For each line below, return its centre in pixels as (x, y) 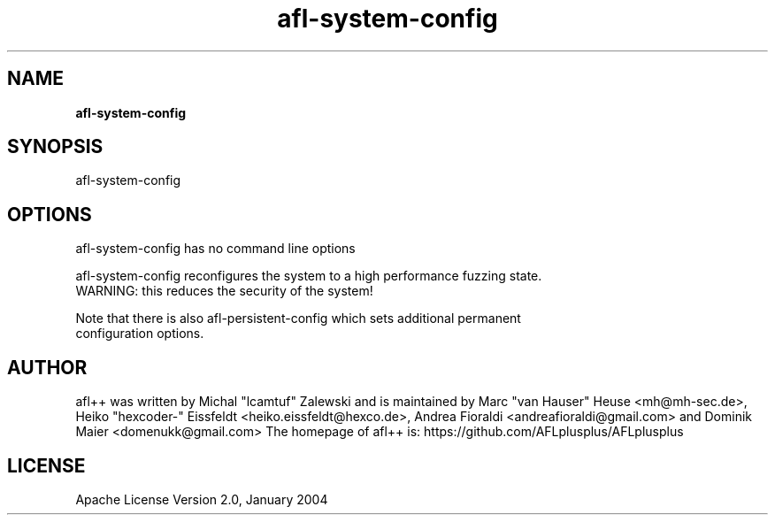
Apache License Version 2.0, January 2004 (202, 499)
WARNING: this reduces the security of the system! (224, 291)
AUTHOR (47, 367)
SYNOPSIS (55, 147)
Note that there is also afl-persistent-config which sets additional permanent (298, 319)
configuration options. (140, 334)
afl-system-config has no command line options (215, 249)
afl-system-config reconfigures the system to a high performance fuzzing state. (309, 276)
